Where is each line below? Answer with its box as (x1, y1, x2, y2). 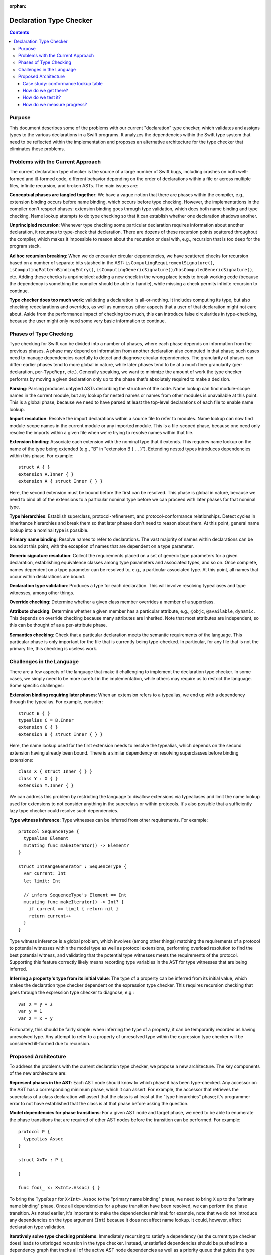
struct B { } (18, 710, 50, 716)
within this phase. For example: (9, 453, 74, 459)
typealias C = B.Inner (18, 717, 74, 723)
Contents (9, 29, 30, 35)
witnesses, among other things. (9, 590, 75, 596)
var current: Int (23, 871, 66, 876)
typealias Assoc (23, 1136, 64, 1142)
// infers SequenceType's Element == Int (23, 892, 127, 898)
